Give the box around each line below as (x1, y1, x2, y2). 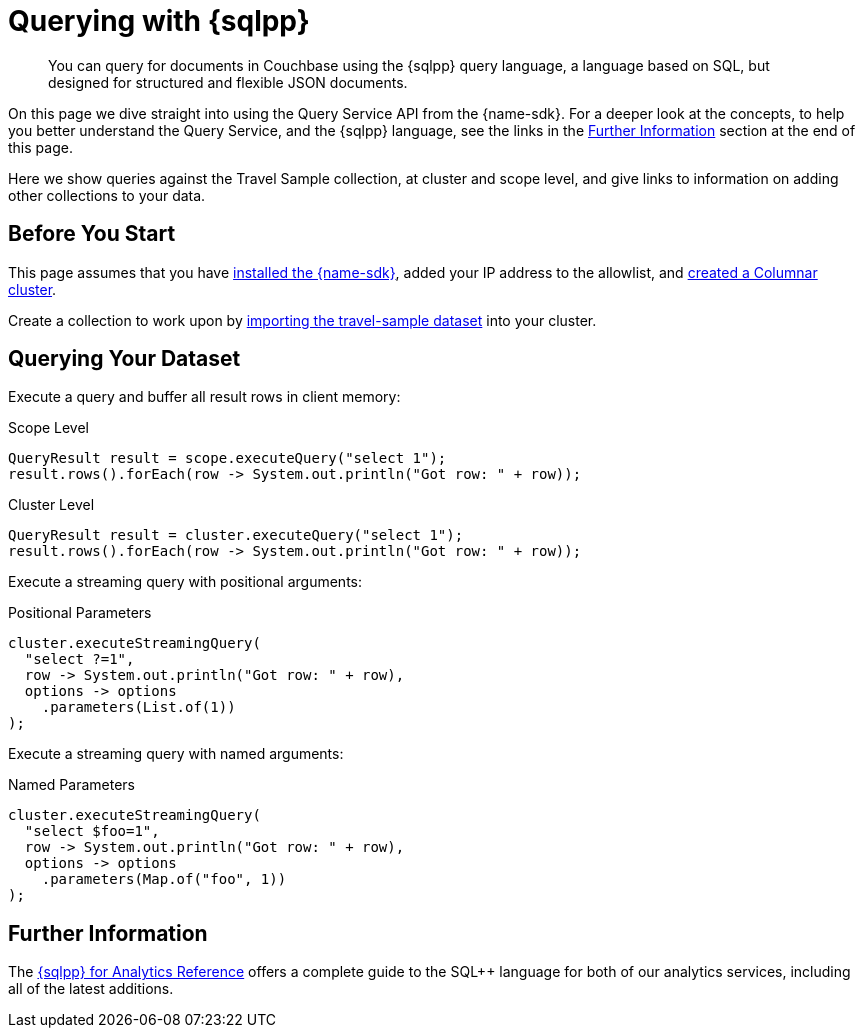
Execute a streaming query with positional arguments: (8, 573, 362, 591)
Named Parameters (8, 776, 135, 794)
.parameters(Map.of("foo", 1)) (41, 871, 287, 888)
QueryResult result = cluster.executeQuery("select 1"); (8, 527, 464, 544)
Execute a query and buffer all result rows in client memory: (8, 388, 401, 406)
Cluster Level (8, 496, 95, 514)
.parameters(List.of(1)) (41, 699, 236, 716)
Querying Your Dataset (8, 346, 241, 372)
